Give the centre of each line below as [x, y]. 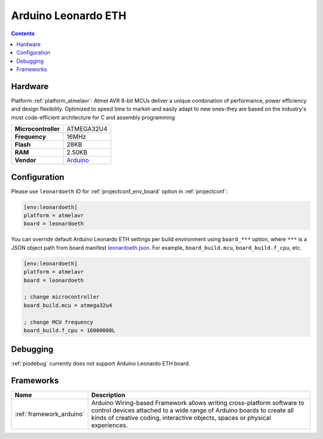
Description [108, 395]
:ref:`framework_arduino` [50, 414]
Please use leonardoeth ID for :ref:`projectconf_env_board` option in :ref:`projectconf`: [119, 191]
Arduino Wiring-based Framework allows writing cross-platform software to [198, 403]
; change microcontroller [62, 297]
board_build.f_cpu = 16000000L [70, 330]
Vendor [25, 160]
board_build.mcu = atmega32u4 [68, 305]
